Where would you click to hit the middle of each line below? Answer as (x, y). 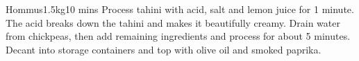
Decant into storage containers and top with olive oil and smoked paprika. (164, 49)
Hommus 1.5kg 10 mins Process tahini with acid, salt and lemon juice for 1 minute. (180, 9)
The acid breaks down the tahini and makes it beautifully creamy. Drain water (173, 22)
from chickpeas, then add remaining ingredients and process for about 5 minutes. (178, 36)
